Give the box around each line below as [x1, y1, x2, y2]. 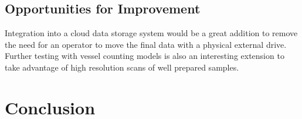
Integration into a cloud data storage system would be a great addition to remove [5, 27, 298, 39]
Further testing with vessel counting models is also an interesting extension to [5, 50, 284, 62]
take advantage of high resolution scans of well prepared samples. [5, 61, 239, 73]
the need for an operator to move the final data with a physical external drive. [5, 38, 287, 50]
